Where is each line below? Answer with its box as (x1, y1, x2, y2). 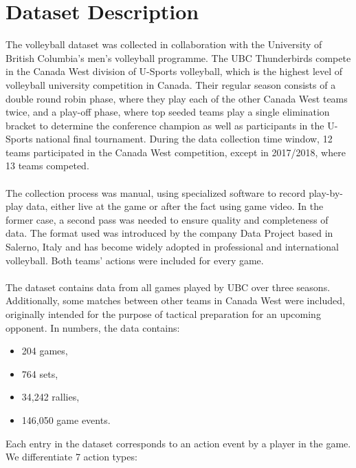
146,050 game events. (21, 412, 111, 427)
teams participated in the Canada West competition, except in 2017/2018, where (5, 145, 346, 159)
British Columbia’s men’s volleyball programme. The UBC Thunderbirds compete (5, 50, 351, 65)
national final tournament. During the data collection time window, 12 (36, 131, 333, 146)
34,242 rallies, (21, 390, 80, 404)
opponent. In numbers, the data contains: (5, 320, 180, 334)
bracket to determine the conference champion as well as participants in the (5, 118, 324, 132)
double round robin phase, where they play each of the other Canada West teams (5, 91, 348, 105)
